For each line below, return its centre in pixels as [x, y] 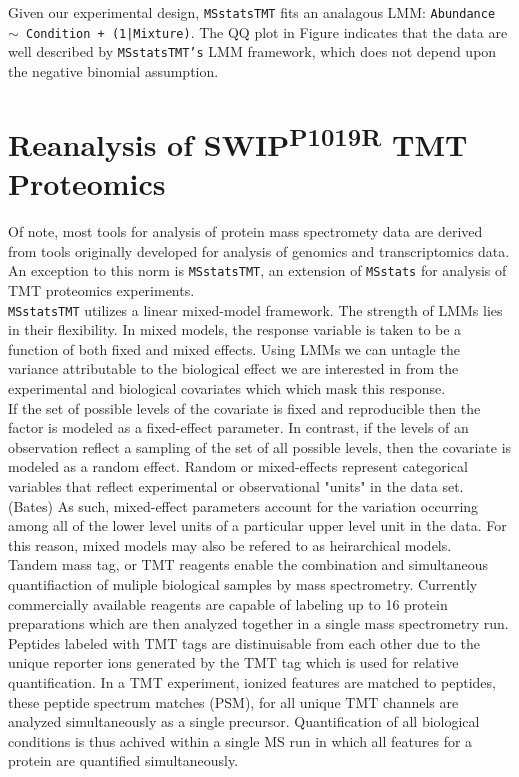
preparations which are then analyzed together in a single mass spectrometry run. [258, 623]
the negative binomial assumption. [113, 70]
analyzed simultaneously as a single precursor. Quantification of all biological [244, 721]
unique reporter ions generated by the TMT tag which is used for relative [233, 662]
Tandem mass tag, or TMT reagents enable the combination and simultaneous [248, 564]
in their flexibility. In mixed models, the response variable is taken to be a [235, 329]
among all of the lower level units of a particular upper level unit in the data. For [257, 525]
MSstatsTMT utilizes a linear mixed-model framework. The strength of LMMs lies [255, 309]
